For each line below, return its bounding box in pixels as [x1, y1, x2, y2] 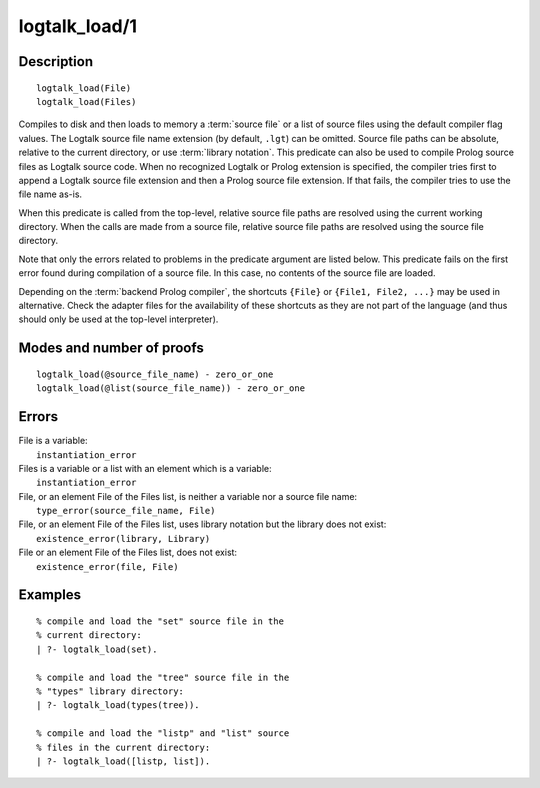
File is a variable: [18, 435, 89, 447]
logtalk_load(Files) [36, 96, 137, 107]
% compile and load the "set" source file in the [36, 616, 285, 627]
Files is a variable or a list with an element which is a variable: [18, 462, 272, 474]
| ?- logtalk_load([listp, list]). [36, 755, 211, 767]
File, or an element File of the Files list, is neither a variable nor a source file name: [18, 490, 358, 502]
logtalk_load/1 [18, 15, 138, 37]
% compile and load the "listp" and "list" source [36, 728, 290, 739]
